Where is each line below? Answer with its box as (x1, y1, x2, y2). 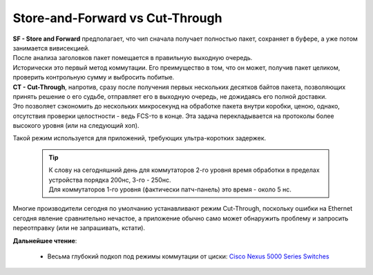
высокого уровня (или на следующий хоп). (12, 122, 140, 130)
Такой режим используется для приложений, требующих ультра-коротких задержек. (12, 134, 267, 142)
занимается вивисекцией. (12, 44, 90, 52)
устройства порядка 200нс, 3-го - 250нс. (48, 176, 171, 184)
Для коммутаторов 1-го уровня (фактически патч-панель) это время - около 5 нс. (48, 185, 291, 193)
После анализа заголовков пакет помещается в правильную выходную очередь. (12, 54, 253, 62)
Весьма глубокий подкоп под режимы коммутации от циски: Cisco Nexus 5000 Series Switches (47, 252, 329, 260)
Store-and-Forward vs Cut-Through (12, 10, 222, 26)
